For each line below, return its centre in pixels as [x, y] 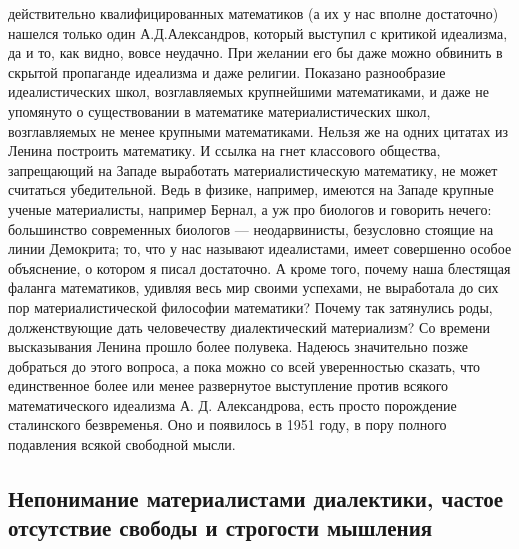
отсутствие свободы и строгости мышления [220, 527]
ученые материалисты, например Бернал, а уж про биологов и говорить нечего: [250, 208]
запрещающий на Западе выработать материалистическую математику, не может [253, 169]
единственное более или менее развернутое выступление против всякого [228, 385]
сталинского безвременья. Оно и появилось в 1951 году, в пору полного [227, 424]
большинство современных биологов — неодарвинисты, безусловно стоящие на [251, 228]
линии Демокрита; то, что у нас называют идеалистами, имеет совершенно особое [260, 248]
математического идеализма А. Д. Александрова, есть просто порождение [232, 404]
